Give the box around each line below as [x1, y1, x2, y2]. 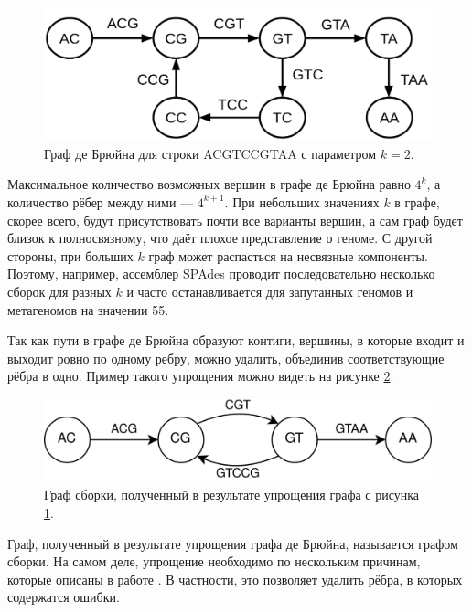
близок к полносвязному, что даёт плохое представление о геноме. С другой [7, 228, 433, 248]
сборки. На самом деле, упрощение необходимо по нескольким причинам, [7, 552, 421, 571]
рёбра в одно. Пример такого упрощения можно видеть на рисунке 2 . [7, 366, 394, 385]
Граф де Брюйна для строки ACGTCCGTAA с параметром [44, 143, 377, 163]
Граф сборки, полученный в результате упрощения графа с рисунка [44, 485, 420, 504]
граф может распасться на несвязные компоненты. [148, 246, 428, 265]
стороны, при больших [7, 246, 134, 265]
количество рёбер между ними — [7, 192, 194, 211]
